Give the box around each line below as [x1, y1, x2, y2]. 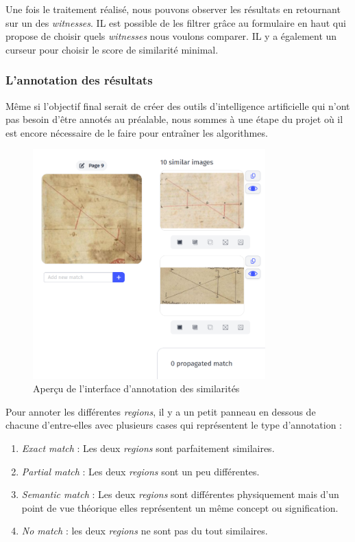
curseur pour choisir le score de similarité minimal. [5, 42, 219, 56]
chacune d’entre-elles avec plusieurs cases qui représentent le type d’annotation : [5, 418, 342, 432]
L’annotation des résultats [5, 71, 153, 89]
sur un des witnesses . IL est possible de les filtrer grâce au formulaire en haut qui [5, 15, 346, 30]
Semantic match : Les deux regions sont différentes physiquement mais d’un [21, 487, 339, 501]
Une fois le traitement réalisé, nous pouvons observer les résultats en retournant [5, 2, 341, 16]
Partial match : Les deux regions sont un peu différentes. [21, 464, 260, 478]
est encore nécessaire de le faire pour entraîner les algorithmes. [5, 125, 268, 139]
